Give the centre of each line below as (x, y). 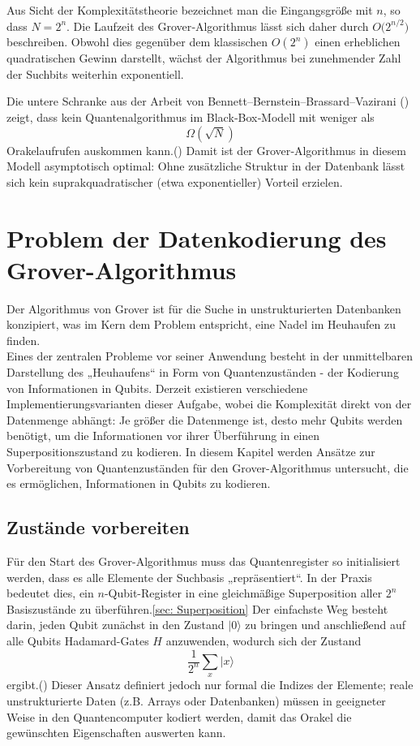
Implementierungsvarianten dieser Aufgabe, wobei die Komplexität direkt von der (209, 404)
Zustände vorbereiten (98, 527)
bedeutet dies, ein (50, 593)
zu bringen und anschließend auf (325, 625)
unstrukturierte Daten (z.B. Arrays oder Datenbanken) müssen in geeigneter (196, 701)
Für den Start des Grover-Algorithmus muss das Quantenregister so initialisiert (204, 561)
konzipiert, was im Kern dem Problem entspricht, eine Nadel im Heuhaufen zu (201, 324)
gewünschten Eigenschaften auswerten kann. (116, 733)
